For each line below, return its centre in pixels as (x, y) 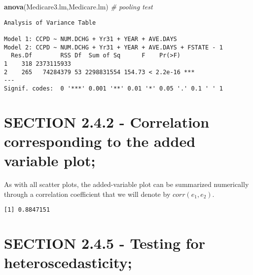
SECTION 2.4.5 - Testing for (105, 243)
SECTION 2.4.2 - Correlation (107, 121)
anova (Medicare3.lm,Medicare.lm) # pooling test (78, 6)
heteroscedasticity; (68, 262)
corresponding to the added (100, 141)
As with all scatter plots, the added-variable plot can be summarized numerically (126, 184)
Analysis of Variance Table (50, 23)
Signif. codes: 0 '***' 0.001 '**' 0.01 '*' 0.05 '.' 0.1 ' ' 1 (113, 88)
